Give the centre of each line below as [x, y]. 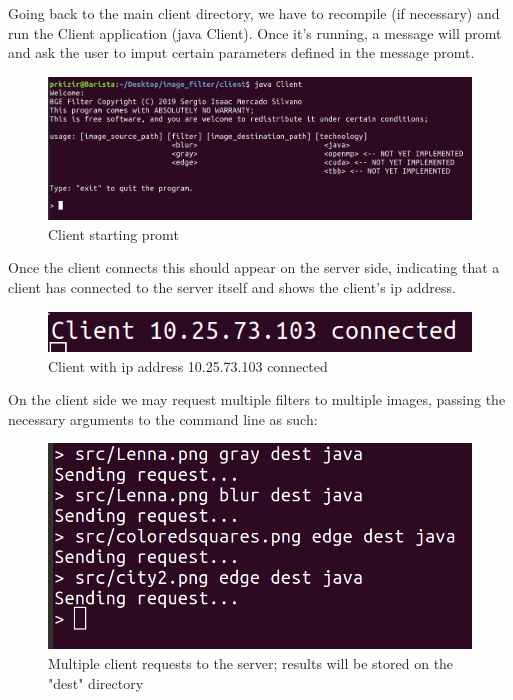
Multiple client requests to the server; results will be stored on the [251, 662]
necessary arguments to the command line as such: [163, 418]
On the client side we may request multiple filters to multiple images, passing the [257, 399]
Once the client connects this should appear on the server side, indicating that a [254, 267]
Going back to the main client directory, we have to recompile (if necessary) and [254, 13]
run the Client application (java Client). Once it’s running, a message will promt [255, 32]
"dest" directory [96, 682]
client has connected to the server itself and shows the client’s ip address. [232, 286]
